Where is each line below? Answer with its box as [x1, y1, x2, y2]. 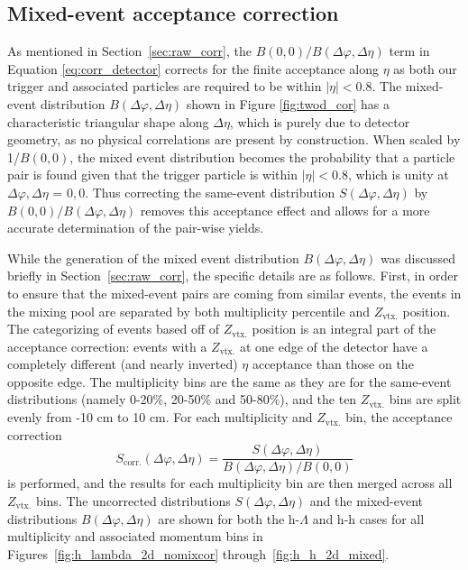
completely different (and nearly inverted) [7, 354, 238, 373]
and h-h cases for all [312, 509, 425, 528]
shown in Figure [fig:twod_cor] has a [186, 94, 390, 113]
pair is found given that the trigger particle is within [7, 165, 298, 184]
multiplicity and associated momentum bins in [7, 527, 263, 546]
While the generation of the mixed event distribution [7, 248, 299, 267]
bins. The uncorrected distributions [35, 491, 231, 510]
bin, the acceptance [345, 408, 453, 427]
